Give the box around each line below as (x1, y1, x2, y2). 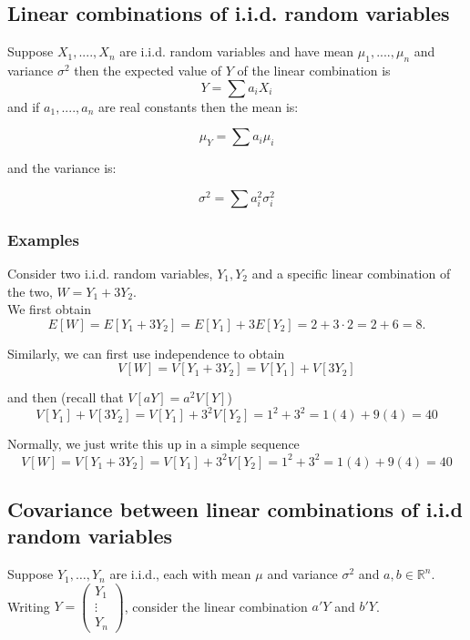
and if (7, 97, 40, 116)
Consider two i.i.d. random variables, (7, 264, 213, 282)
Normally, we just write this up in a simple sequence (7, 434, 300, 453)
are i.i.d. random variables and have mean (119, 42, 354, 61)
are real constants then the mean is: (98, 97, 299, 116)
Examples (7, 228, 79, 250)
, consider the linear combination (124, 596, 308, 615)
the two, (7, 281, 53, 300)
